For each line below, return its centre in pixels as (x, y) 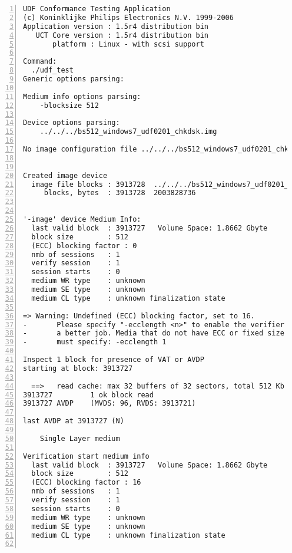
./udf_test (52, 70)
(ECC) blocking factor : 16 (86, 483)
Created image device (65, 175)
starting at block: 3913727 (78, 368)
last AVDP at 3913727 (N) (74, 421)
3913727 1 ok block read (88, 395)
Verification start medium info (86, 456)
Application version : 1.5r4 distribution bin (116, 26)
